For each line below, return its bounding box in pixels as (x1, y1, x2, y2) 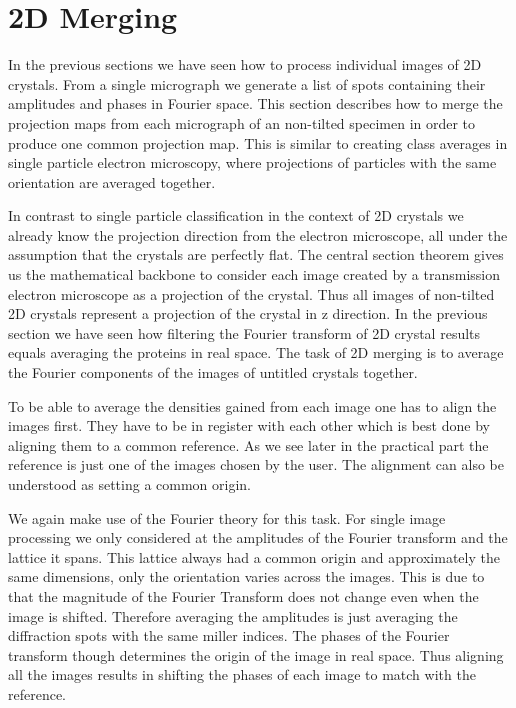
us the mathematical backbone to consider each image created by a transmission (8, 264, 500, 285)
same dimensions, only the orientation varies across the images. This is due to (8, 566, 485, 587)
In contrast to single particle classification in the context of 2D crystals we (8, 205, 464, 226)
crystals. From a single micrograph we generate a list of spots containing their (8, 73, 486, 94)
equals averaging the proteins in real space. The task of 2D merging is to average (8, 342, 504, 363)
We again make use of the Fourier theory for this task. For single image (8, 507, 446, 528)
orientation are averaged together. (8, 171, 216, 192)
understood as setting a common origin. (8, 474, 251, 494)
